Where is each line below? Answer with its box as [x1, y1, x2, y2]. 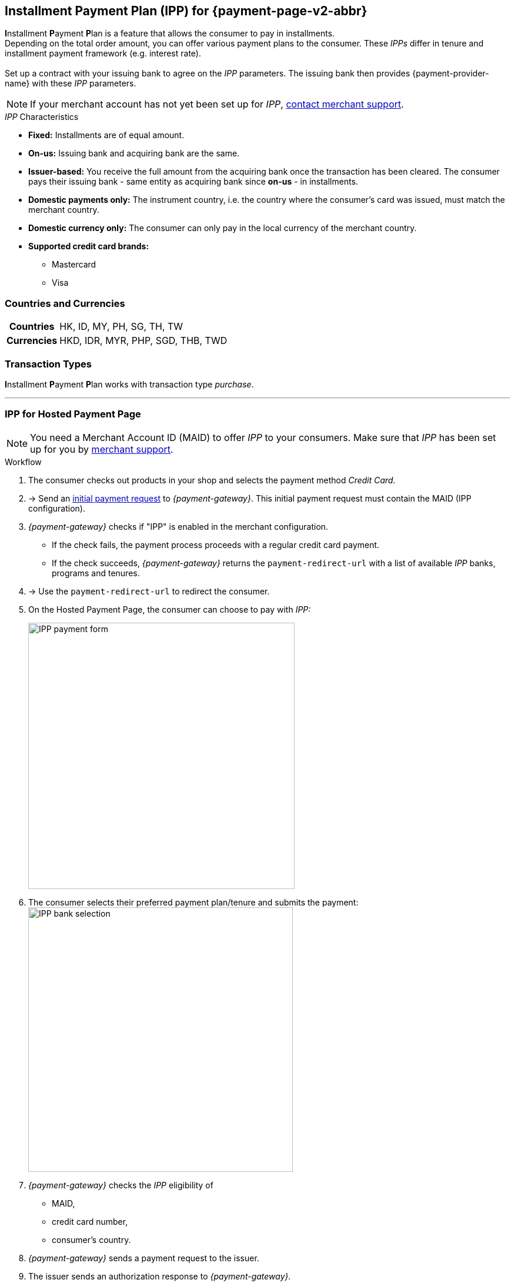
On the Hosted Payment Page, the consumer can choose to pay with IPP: [28, 604, 311, 614]
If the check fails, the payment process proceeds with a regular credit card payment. [52, 539, 380, 550]
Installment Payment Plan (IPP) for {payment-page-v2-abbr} [5, 4, 367, 18]
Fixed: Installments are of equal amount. [28, 130, 185, 141]
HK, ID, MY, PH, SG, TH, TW [59, 320, 183, 333]
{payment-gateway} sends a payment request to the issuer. [28, 1252, 259, 1263]
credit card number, [52, 1216, 128, 1227]
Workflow [5, 456, 42, 467]
